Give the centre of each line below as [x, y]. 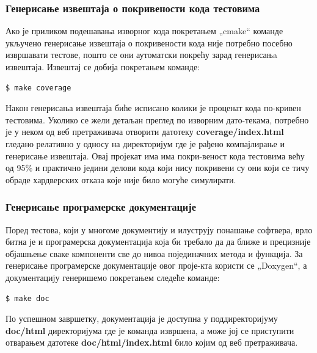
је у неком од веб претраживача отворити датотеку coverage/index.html [145, 132]
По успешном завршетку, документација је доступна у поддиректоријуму [142, 318]
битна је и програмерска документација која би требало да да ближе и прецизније [158, 242]
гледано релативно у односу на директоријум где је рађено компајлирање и [145, 143]
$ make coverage [38, 88]
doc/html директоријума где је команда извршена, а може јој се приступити [150, 330]
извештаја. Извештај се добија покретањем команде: [103, 67]
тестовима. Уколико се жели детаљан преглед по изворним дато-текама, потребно [157, 119]
